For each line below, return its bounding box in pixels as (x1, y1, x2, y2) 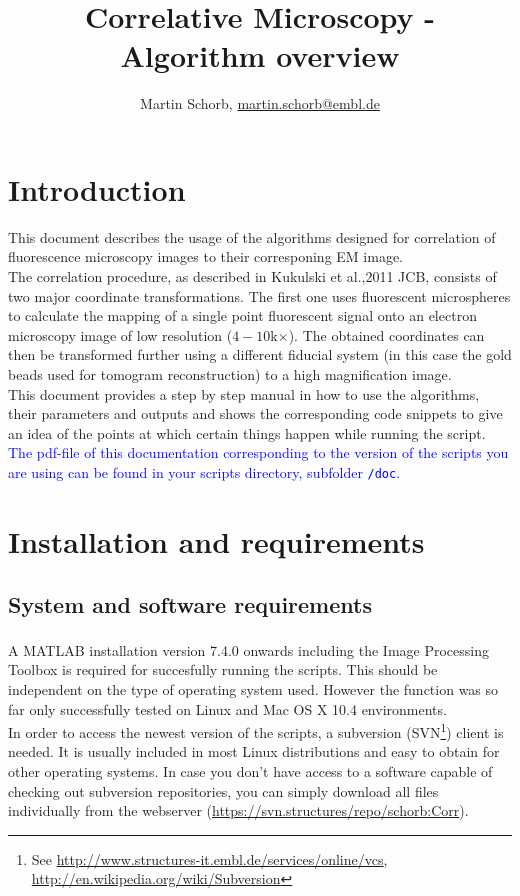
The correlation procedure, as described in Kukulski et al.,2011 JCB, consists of (8, 266, 497, 287)
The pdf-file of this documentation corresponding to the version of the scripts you (8, 442, 509, 463)
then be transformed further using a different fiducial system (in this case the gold (8, 344, 512, 365)
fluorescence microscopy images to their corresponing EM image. (8, 246, 403, 267)
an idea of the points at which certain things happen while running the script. (8, 422, 486, 443)
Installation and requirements (8, 520, 425, 561)
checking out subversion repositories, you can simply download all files (8, 780, 439, 801)
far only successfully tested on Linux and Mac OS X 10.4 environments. (8, 698, 447, 719)
